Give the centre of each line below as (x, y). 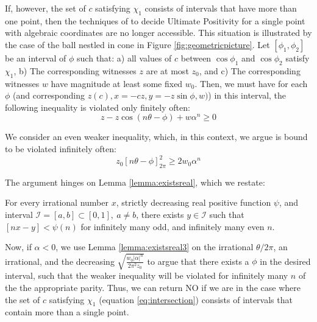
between (196, 58)
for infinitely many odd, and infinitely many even (173, 226)
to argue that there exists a (198, 261)
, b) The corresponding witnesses (75, 70)
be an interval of (36, 58)
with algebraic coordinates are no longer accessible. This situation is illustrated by (158, 33)
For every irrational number (57, 202)
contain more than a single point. (67, 312)
